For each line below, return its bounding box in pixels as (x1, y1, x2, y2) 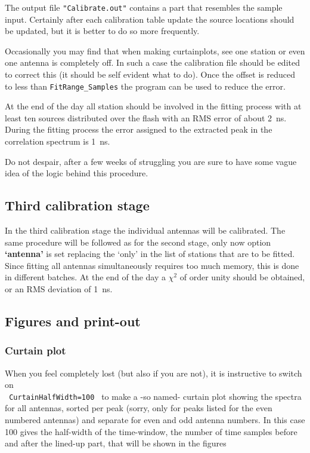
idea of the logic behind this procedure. (5, 167, 148, 179)
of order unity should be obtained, (179, 271, 305, 283)
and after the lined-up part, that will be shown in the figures (5, 437, 227, 449)
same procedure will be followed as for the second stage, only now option (5, 235, 271, 248)
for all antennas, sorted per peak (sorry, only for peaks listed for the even (5, 402, 272, 414)
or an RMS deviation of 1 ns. (5, 283, 113, 295)
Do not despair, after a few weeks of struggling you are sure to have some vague (5, 155, 297, 167)
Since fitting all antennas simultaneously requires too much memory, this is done (5, 259, 299, 271)
